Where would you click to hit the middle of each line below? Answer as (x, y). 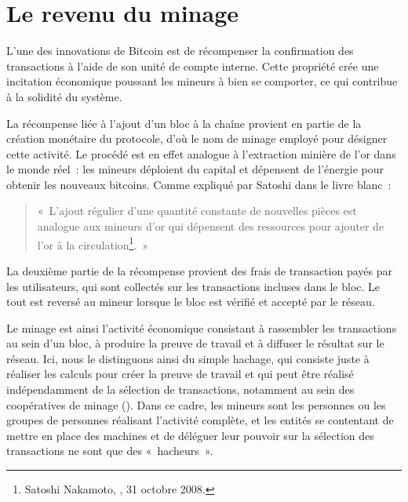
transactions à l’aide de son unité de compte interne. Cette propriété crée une (193, 65)
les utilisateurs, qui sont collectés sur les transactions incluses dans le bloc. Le (193, 286)
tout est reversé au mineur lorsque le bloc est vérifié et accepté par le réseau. (191, 302)
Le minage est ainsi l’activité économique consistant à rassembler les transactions (202, 327)
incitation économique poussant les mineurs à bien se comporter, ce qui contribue (202, 81)
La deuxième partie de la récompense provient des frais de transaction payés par (199, 270)
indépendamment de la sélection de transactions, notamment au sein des (180, 389)
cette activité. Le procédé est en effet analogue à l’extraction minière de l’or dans (201, 153)
